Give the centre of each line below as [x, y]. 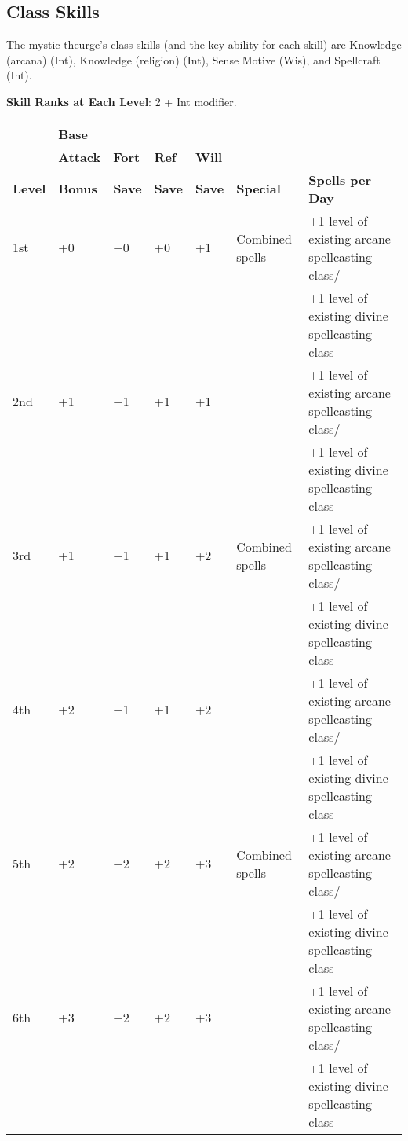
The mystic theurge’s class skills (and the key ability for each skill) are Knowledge [204, 44]
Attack [80, 156]
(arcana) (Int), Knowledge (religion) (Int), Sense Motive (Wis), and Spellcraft [193, 59]
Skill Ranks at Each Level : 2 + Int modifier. [122, 101]
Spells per [340, 179]
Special [259, 189]
